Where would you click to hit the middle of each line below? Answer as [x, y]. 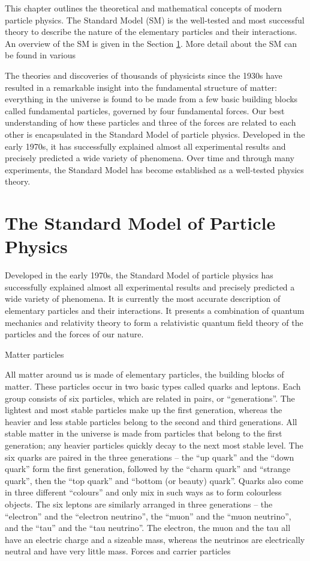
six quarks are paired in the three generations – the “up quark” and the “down [150, 457]
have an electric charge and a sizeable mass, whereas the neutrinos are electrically [155, 539]
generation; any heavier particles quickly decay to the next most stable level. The [154, 445]
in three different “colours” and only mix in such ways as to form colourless [143, 492]
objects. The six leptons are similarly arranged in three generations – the [139, 504]
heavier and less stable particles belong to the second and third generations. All [151, 421]
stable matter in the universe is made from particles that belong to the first [144, 433]
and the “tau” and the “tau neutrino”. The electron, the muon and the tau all [148, 528]
